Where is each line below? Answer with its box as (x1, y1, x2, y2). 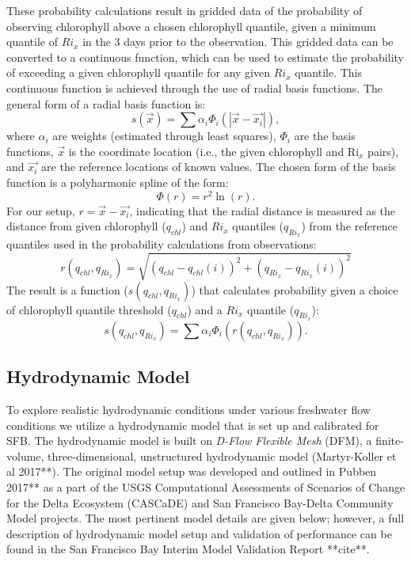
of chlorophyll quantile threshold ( (6, 301, 172, 317)
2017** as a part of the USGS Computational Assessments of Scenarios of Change (6, 478, 405, 495)
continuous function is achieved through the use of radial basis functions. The (6, 79, 383, 96)
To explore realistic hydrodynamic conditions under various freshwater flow (6, 401, 371, 417)
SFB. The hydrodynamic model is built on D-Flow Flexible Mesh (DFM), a (6, 432, 372, 449)
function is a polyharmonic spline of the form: (6, 173, 229, 190)
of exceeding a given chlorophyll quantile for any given (6, 64, 270, 81)
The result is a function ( (6, 281, 128, 298)
